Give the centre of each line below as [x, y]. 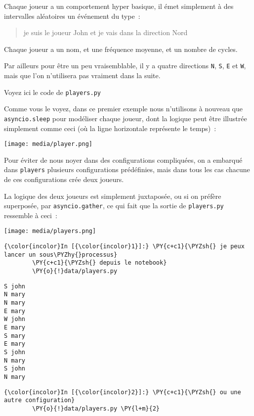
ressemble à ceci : [31, 215]
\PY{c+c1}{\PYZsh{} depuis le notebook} [100, 263]
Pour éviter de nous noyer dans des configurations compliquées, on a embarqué [123, 160]
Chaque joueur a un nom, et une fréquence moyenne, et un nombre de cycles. [121, 49]
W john [15, 319]
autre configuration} [40, 400]
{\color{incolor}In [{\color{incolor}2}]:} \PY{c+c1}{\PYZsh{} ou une [123, 392]
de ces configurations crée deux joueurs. [64, 179]
